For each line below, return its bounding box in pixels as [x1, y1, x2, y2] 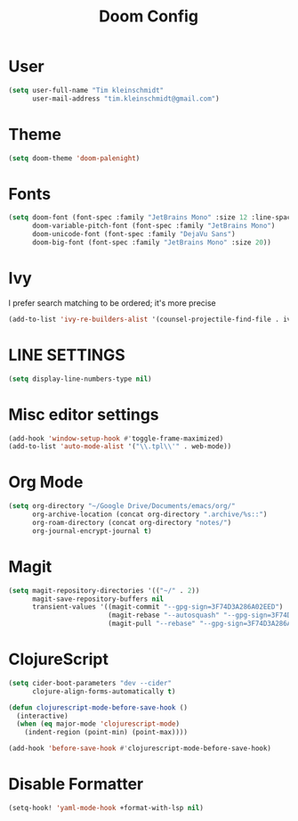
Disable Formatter [8, 774, 144, 794]
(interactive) [16, 711, 68, 720]
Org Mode [8, 472, 84, 492]
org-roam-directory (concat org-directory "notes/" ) [31, 518, 232, 527]
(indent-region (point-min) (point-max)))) [24, 728, 189, 737]
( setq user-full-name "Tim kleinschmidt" [8, 86, 165, 94]
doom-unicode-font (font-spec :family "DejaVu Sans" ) [31, 230, 237, 239]
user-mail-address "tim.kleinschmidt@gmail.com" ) [31, 94, 220, 103]
